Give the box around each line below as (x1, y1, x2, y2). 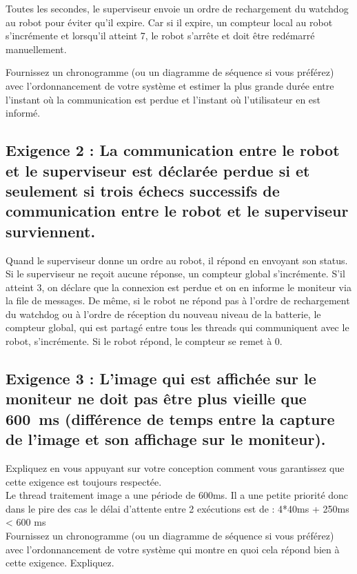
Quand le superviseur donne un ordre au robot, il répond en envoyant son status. (6, 253, 348, 267)
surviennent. (6, 220, 96, 241)
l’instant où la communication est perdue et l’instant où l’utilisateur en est (6, 92, 321, 106)
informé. (6, 106, 41, 120)
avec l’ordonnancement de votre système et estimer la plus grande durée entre (6, 78, 334, 92)
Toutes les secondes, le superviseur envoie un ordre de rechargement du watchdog (6, 1, 349, 15)
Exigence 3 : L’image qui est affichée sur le (6, 368, 316, 389)
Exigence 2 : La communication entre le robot (6, 139, 340, 161)
